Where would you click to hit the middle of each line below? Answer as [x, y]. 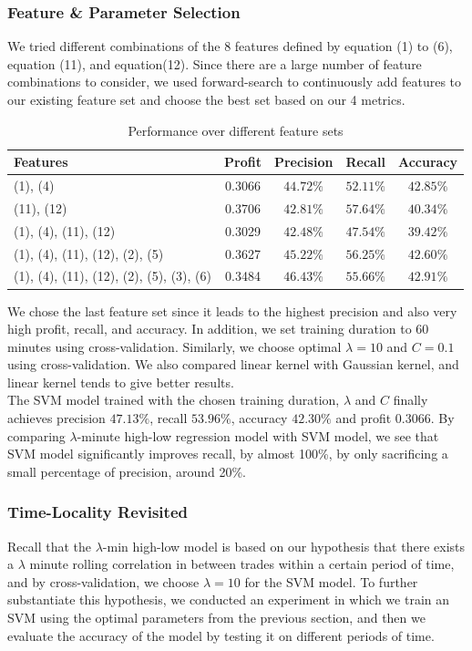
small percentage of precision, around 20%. [127, 471]
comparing [36, 435]
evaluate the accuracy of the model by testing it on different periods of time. [221, 635]
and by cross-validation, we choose [103, 581]
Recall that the [49, 546]
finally [410, 400]
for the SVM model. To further [331, 581]
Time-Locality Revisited [97, 512]
